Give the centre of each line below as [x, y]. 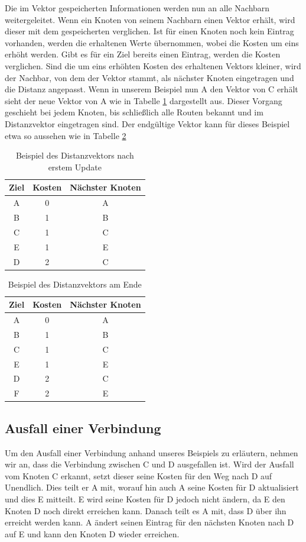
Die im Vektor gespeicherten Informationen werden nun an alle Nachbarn [137, 8]
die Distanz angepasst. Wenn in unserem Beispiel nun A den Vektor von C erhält [152, 89]
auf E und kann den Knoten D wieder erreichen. [92, 533]
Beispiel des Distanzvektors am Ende [75, 284]
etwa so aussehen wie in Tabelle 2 [66, 135]
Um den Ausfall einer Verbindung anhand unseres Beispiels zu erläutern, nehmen [152, 452]
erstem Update [75, 167]
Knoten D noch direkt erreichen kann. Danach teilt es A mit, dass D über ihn [146, 510]
